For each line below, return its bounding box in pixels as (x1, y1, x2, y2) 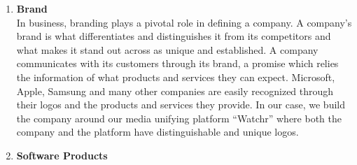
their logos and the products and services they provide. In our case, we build (16, 97, 345, 112)
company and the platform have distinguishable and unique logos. (16, 124, 299, 139)
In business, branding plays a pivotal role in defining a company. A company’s (16, 15, 352, 29)
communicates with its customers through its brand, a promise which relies (16, 56, 339, 71)
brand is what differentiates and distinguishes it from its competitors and (16, 29, 331, 43)
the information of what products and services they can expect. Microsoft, (16, 69, 335, 84)
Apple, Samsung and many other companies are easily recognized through (16, 83, 334, 98)
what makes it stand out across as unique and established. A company (16, 42, 318, 57)
